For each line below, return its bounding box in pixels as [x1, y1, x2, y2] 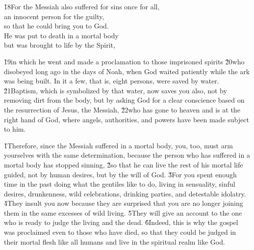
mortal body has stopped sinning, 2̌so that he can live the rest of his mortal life [4, 159, 243, 169]
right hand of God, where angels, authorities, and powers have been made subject [4, 114, 249, 124]
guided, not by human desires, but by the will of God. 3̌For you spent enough [4, 169, 237, 179]
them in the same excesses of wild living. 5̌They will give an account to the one [4, 207, 242, 218]
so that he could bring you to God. [4, 21, 109, 31]
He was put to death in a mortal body [4, 30, 119, 40]
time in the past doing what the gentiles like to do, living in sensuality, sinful [4, 179, 235, 189]
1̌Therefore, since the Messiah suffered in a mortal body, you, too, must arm [4, 140, 233, 150]
